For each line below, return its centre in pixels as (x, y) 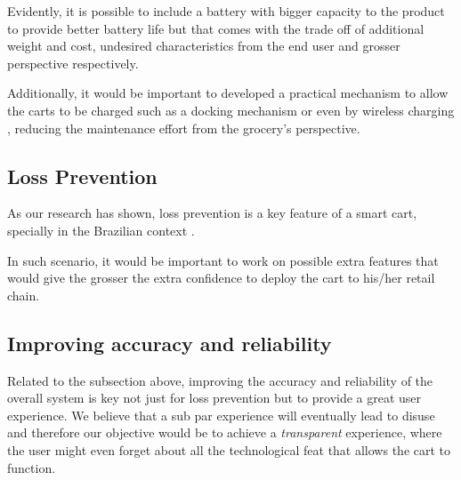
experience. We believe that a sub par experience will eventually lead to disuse (221, 415)
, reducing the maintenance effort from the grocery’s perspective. (184, 128)
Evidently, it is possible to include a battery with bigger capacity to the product (226, 11)
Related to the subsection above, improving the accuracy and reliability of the (220, 380)
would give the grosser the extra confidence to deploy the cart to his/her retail (221, 278)
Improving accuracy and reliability (170, 343)
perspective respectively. (73, 63)
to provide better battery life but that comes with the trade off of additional (216, 28)
